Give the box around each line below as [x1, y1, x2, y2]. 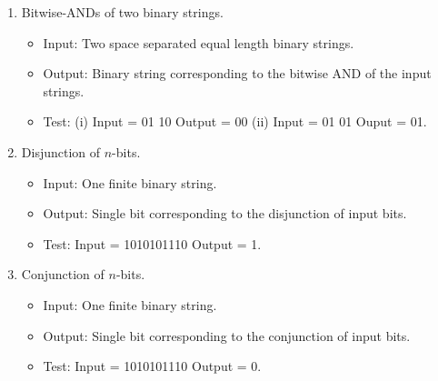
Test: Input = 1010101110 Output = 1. [43, 234, 262, 253]
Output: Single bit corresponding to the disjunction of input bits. [43, 204, 407, 223]
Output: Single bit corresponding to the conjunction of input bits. [43, 326, 411, 345]
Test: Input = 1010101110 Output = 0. [43, 356, 262, 376]
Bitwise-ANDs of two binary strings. [21, 3, 224, 21]
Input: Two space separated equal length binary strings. [43, 33, 354, 52]
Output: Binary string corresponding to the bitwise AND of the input [43, 64, 432, 83]
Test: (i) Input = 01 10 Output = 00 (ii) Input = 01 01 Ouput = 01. [43, 112, 427, 131]
